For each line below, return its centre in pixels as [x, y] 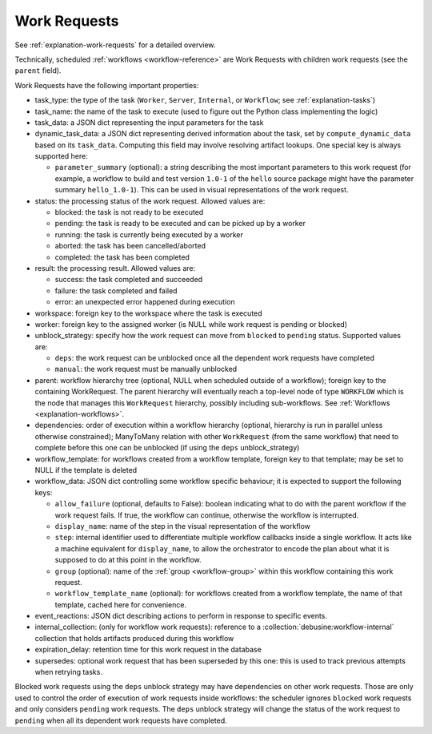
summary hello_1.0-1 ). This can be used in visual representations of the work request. [202, 190]
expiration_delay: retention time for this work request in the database [148, 650]
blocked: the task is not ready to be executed [129, 212]
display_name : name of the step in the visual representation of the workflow [183, 526]
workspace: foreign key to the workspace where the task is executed [149, 313]
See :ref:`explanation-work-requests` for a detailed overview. [115, 45]
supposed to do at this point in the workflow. [128, 560]
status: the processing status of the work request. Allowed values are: [150, 201]
